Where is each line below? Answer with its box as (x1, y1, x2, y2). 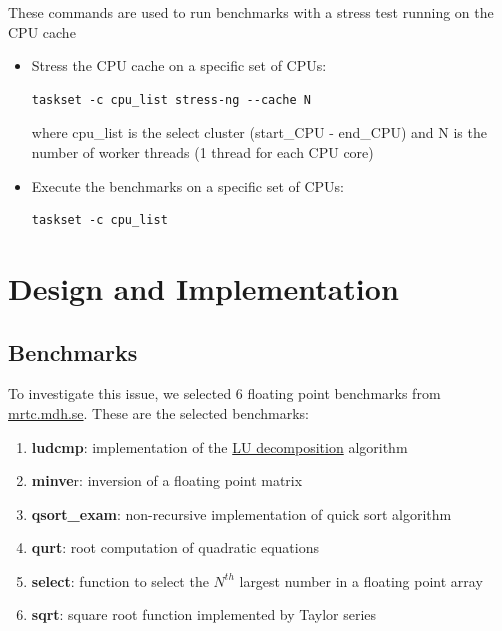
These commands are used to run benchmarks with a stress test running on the (8, 2, 494, 22)
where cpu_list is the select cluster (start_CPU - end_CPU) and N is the (31, 122, 487, 143)
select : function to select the (31, 570, 209, 591)
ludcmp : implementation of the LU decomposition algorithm (31, 436, 408, 457)
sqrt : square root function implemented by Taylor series (31, 604, 377, 625)
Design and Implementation (8, 267, 399, 308)
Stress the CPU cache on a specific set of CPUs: (31, 55, 327, 76)
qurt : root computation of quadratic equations (31, 537, 319, 558)
